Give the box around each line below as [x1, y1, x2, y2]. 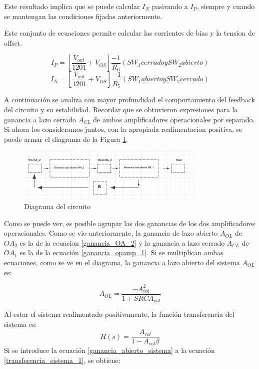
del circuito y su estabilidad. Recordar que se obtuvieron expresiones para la [4, 104, 238, 115]
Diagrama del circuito [24, 201, 90, 212]
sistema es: [4, 318, 37, 329]
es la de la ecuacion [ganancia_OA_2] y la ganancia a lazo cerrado [19, 237, 225, 248]
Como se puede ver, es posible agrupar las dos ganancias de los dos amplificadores [4, 218, 255, 228]
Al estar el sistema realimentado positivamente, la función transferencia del [4, 309, 234, 319]
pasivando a [151, 1, 188, 11]
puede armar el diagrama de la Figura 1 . [4, 133, 128, 144]
